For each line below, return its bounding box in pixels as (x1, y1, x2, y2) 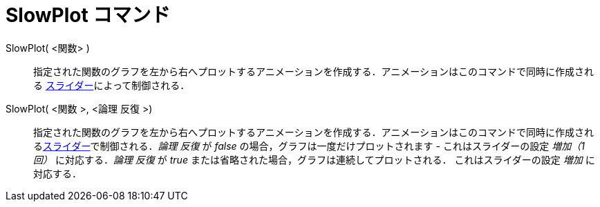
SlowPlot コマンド (6, 3, 171, 27)
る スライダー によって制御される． (33, 79, 190, 91)
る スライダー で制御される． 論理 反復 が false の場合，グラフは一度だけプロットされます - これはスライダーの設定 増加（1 (33, 139, 585, 152)
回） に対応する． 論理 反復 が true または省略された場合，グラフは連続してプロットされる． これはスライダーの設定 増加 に (33, 153, 595, 166)
